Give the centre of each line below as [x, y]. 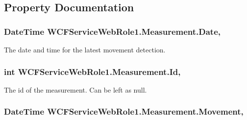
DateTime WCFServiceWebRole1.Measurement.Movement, [124, 111]
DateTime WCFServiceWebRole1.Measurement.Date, [112, 31]
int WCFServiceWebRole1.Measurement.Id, [92, 71]
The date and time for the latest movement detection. [85, 49]
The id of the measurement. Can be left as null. [75, 89]
